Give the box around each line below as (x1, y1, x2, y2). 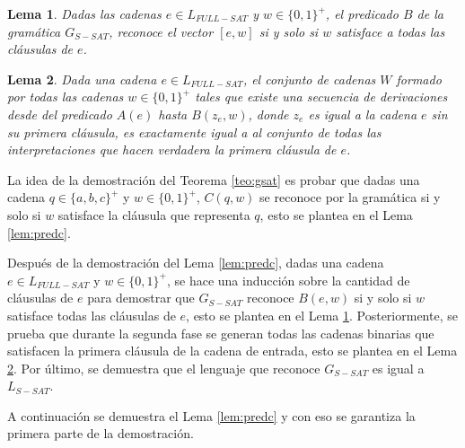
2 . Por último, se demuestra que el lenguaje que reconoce (7, 358, 320, 377)
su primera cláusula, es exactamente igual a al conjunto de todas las (7, 122, 382, 141)
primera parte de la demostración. (7, 424, 194, 443)
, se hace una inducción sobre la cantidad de (166, 270, 410, 289)
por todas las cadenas (7, 87, 124, 106)
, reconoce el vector (109, 22, 214, 40)
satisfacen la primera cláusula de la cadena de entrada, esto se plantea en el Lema (7, 341, 458, 360)
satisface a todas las (336, 22, 445, 40)
